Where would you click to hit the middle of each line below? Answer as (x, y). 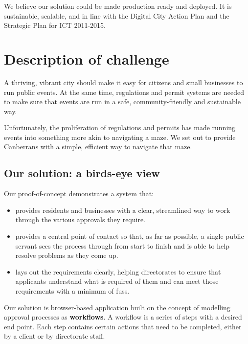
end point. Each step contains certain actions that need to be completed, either (123, 326)
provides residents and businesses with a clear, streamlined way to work (123, 210)
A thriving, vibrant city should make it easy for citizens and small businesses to (124, 82)
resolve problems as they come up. (67, 255)
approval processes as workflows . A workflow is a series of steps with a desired (123, 317)
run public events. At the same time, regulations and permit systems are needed (124, 92)
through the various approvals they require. (80, 219)
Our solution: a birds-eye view (82, 173)
